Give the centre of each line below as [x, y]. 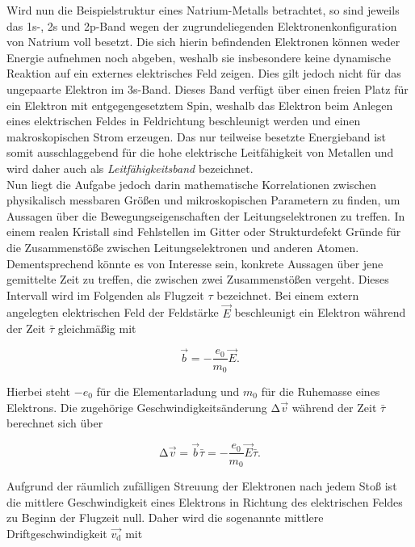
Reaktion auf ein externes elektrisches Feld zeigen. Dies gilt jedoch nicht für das [204, 73]
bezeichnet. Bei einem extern [288, 295]
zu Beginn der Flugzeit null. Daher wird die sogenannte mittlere [165, 518]
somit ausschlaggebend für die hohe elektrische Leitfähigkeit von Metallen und [200, 152]
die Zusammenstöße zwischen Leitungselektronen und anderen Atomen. [183, 247]
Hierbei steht [39, 391]
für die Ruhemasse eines [321, 391]
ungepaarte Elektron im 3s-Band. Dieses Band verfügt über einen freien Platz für [207, 88]
